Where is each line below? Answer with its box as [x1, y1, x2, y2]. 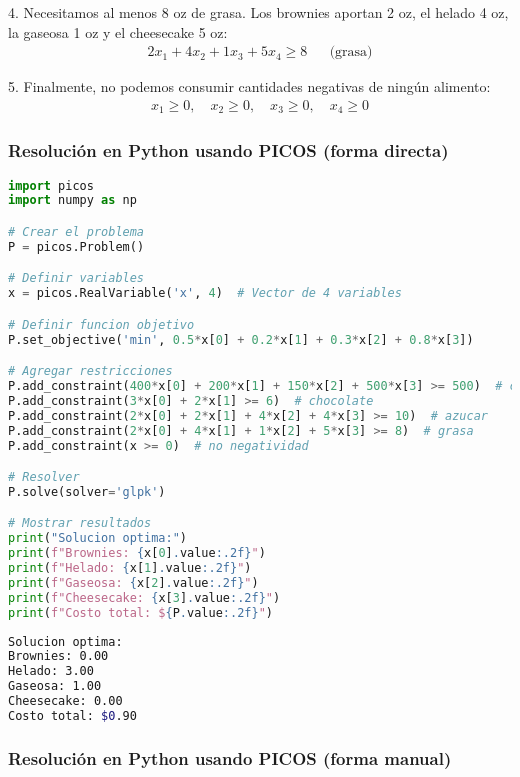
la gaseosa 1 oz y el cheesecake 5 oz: [8, 21, 228, 42]
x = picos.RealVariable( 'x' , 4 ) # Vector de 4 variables [8, 286, 402, 301]
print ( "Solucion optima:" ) [8, 531, 187, 546]
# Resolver [8, 470, 80, 485]
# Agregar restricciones [8, 364, 173, 379]
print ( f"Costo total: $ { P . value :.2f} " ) [8, 605, 273, 620]
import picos [8, 178, 94, 193]
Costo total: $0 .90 [8, 708, 137, 723]
